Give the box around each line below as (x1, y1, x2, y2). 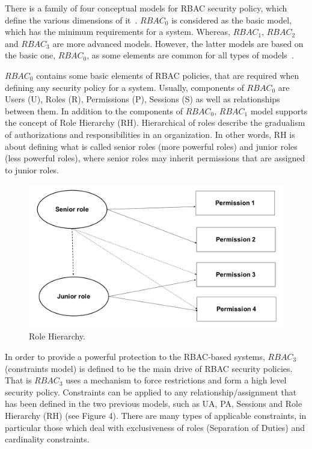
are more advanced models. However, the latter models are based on (52, 37, 304, 49)
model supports (250, 104, 308, 117)
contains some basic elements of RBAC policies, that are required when (36, 69, 299, 81)
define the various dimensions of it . (5, 13, 138, 26)
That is (5, 374, 32, 386)
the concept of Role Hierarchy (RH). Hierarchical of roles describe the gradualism (5, 116, 305, 129)
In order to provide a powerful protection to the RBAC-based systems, (5, 350, 265, 362)
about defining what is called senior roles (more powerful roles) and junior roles (5, 140, 298, 152)
